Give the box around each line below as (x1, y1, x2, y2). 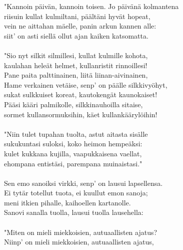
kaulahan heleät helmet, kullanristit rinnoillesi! (4, 60, 147, 70)
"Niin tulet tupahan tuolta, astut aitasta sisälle (4, 128, 148, 139)
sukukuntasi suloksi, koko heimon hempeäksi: (4, 138, 142, 149)
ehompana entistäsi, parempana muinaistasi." (4, 158, 142, 168)
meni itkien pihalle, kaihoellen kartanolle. (4, 197, 131, 207)
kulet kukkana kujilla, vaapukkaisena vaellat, (4, 148, 142, 158)
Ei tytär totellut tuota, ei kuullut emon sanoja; (4, 187, 148, 198)
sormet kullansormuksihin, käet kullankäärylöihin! (4, 109, 157, 119)
